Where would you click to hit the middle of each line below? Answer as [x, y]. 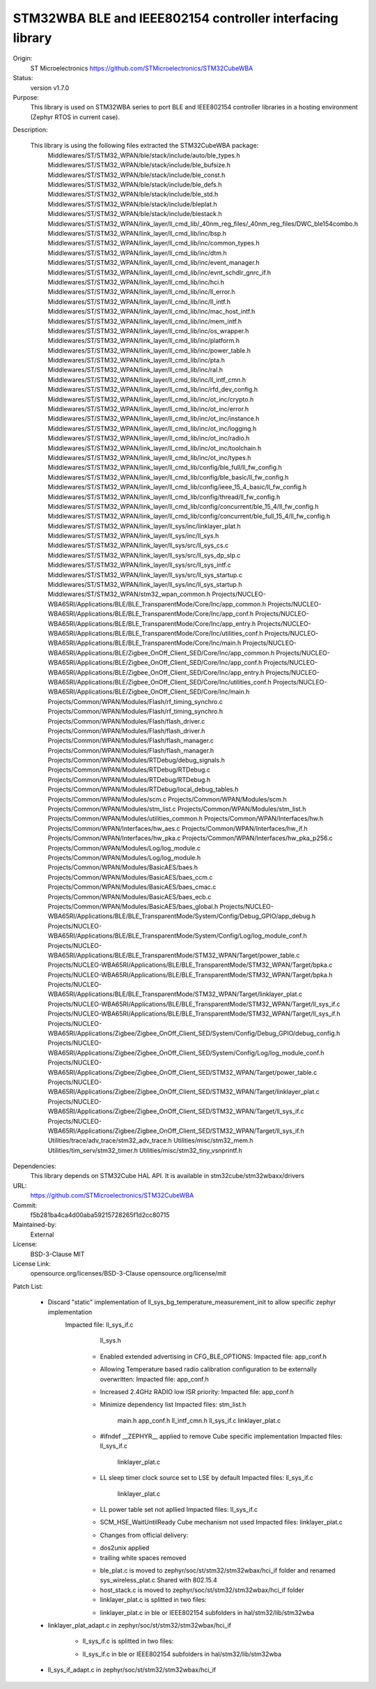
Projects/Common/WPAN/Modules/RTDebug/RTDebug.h [129, 779]
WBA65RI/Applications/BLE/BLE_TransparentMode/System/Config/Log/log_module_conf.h [178, 936]
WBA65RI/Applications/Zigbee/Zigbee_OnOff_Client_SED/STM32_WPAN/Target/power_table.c [182, 1072]
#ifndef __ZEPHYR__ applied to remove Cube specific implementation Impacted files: [221, 1437]
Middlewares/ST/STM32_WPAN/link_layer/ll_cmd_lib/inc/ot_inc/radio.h [149, 438]
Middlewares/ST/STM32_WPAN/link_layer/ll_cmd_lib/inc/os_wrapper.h [148, 330]
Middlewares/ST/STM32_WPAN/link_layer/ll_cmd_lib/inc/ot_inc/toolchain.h [155, 448]
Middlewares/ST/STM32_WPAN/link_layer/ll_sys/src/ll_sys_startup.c [145, 574]
